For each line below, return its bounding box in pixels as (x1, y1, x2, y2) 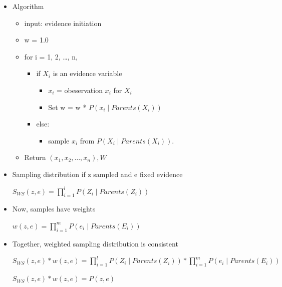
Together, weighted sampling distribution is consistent (12, 238, 178, 248)
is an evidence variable (53, 68, 122, 78)
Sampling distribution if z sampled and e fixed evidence (12, 168, 183, 179)
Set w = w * (48, 101, 87, 112)
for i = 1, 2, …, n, (24, 51, 78, 61)
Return (24, 152, 46, 162)
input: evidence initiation (24, 17, 102, 28)
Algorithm (12, 1, 44, 11)
